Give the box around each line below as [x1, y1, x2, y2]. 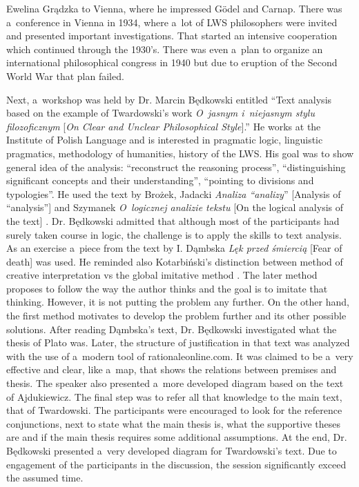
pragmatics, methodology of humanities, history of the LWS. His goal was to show [6, 146, 354, 160]
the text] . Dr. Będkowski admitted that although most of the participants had [6, 213, 340, 228]
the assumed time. [6, 470, 84, 485]
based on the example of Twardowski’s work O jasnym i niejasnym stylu [6, 106, 315, 120]
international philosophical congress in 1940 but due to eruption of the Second [6, 55, 338, 70]
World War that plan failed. [6, 68, 124, 83]
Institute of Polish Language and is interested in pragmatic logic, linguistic [6, 132, 323, 147]
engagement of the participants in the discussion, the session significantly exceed [6, 457, 347, 471]
